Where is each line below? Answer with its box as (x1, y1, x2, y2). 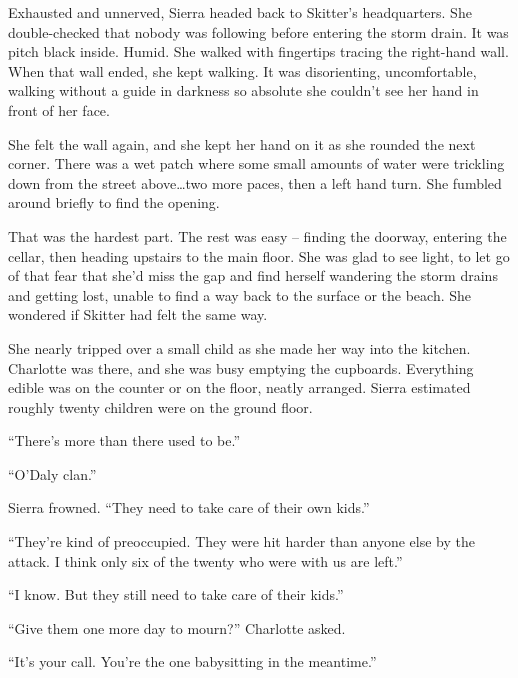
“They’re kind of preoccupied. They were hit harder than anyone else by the (8, 531, 475, 552)
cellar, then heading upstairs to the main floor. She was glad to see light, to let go (8, 245, 510, 266)
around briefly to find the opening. (8, 192, 220, 213)
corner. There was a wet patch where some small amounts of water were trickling (8, 153, 505, 174)
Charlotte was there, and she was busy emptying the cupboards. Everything (8, 357, 474, 378)
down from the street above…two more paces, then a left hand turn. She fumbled (8, 172, 502, 193)
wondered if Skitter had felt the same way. (8, 304, 268, 325)
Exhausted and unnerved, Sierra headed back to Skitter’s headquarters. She (8, 2, 472, 22)
